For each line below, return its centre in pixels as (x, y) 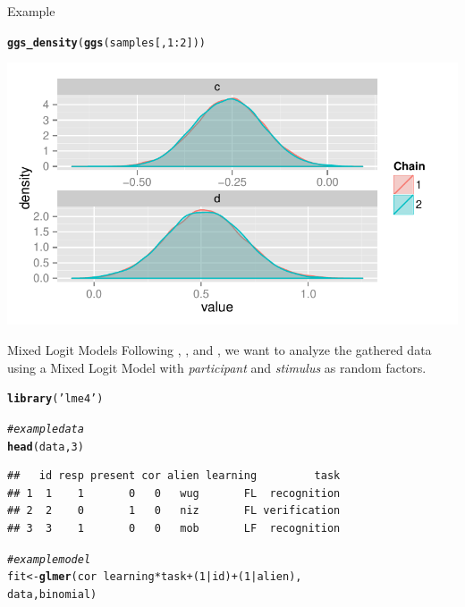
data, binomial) (52, 594)
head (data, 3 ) (46, 447)
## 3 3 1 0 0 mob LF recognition (174, 529)
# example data (46, 429)
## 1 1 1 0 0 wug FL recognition (174, 493)
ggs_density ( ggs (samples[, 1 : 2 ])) (106, 42)
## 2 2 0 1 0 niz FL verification (174, 511)
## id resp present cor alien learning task (174, 476)
